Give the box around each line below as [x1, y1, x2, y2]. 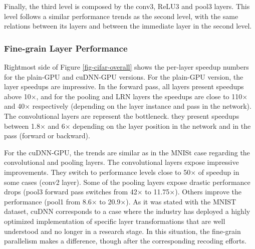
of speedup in [198, 166, 239, 177]
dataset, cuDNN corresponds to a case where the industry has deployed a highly [4, 206, 250, 216]
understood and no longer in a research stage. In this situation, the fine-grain [4, 225, 241, 236]
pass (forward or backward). [4, 130, 90, 141]
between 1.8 [4, 120, 40, 131]
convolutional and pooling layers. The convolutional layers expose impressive [4, 157, 239, 167]
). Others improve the [175, 186, 242, 197]
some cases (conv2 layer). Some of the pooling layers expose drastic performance [4, 176, 250, 187]
